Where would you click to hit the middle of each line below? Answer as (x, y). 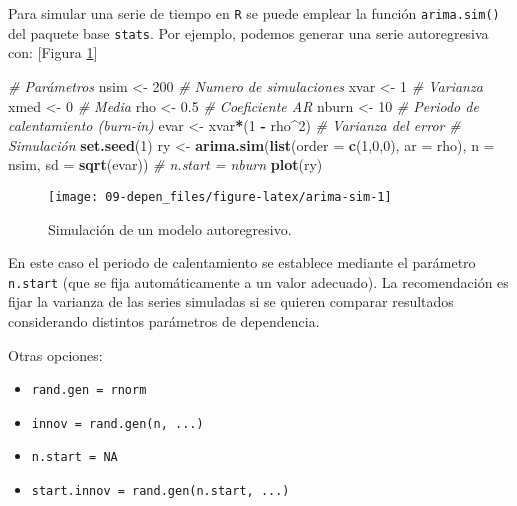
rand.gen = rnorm (89, 390)
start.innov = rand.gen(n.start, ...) (160, 491)
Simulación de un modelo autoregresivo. (170, 228)
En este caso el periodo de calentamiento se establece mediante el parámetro (242, 262)
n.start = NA (74, 457)
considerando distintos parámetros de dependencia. (164, 320)
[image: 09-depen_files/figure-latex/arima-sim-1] (220, 196)
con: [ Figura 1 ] (53, 52)
